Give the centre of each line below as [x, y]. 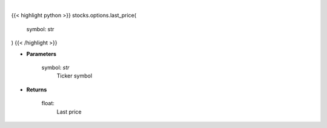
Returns [37, 90]
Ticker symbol [74, 76]
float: [48, 103]
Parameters [41, 53]
